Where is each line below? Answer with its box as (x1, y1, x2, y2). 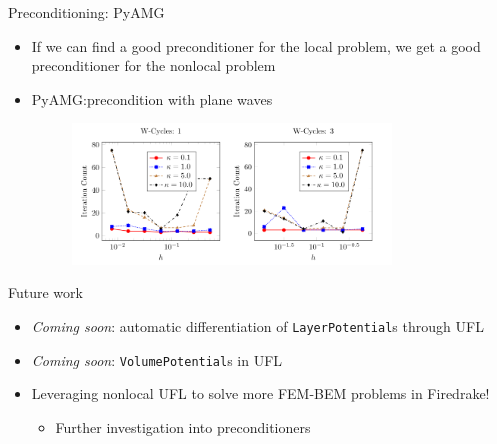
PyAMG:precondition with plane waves (31, 88, 273, 109)
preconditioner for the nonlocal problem (31, 55, 276, 76)
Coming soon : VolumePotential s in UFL (31, 349, 283, 370)
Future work (8, 282, 83, 303)
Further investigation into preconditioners (55, 416, 311, 437)
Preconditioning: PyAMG (8, 2, 165, 22)
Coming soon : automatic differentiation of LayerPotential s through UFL (31, 316, 484, 337)
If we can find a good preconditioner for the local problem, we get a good (31, 35, 481, 56)
